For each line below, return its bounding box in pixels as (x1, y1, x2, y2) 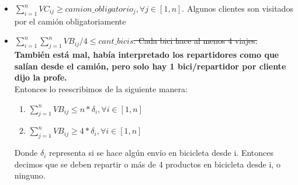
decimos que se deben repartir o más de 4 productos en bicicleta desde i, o (14, 158, 280, 170)
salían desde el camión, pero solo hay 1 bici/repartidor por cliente (14, 60, 286, 72)
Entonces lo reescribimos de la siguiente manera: (14, 82, 188, 95)
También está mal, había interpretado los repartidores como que (14, 48, 279, 61)
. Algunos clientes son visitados (182, 2, 293, 14)
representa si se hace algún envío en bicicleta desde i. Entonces (49, 146, 274, 159)
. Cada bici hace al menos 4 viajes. (133, 34, 258, 47)
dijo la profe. (14, 71, 67, 83)
